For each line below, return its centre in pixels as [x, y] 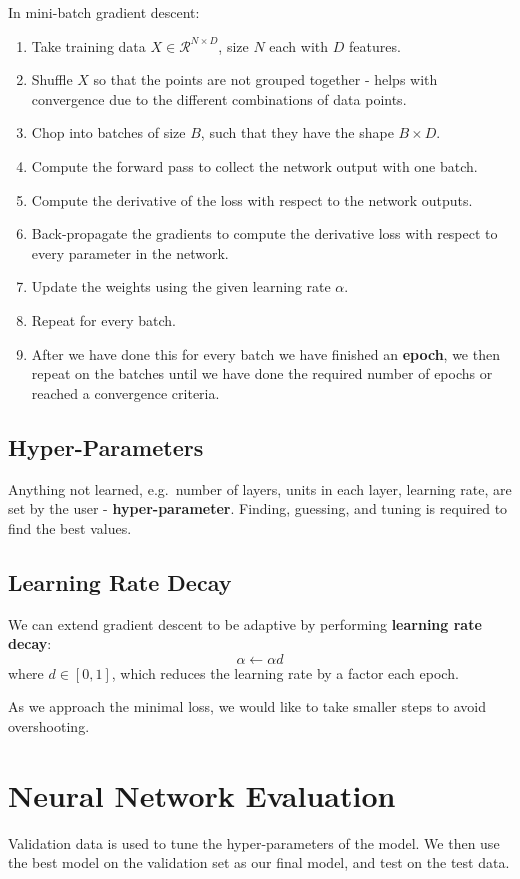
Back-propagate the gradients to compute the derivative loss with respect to [264, 233]
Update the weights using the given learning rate [181, 286]
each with [299, 45]
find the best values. [70, 527]
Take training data [88, 45]
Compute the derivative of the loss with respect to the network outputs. [252, 199]
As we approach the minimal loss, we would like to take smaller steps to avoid [247, 706]
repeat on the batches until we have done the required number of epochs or [262, 373]
